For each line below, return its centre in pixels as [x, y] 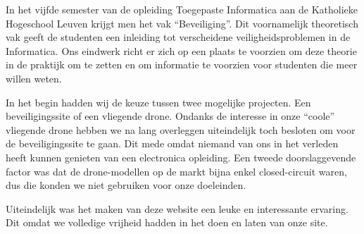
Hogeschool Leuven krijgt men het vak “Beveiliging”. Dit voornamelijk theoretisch [182, 23]
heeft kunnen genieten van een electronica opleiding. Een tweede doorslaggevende [181, 157]
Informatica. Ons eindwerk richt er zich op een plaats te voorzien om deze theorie [181, 50]
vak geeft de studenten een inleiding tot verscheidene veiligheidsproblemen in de [178, 37]
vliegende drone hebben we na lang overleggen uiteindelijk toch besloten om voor [181, 129]
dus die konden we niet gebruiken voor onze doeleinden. [126, 185]
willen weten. [34, 78]
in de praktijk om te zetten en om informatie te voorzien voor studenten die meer [182, 64]
